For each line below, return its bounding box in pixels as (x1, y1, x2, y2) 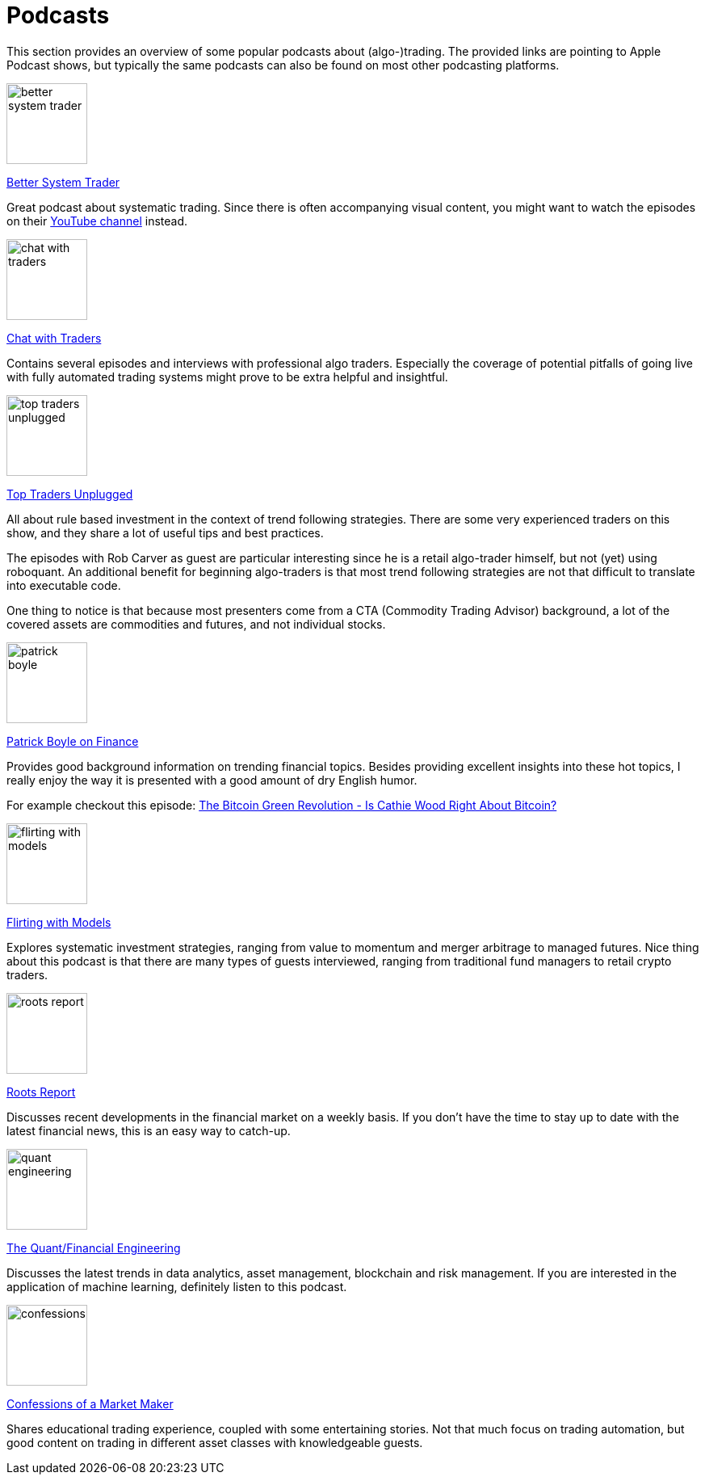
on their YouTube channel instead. (6, 213, 188, 228)
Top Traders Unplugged (6, 486, 133, 501)
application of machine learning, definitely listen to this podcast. (6, 1279, 347, 1294)
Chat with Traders (6, 330, 102, 345)
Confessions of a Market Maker (6, 1396, 174, 1411)
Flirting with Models (6, 915, 111, 929)
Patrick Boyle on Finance (6, 734, 139, 748)
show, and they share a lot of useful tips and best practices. (6, 525, 324, 540)
